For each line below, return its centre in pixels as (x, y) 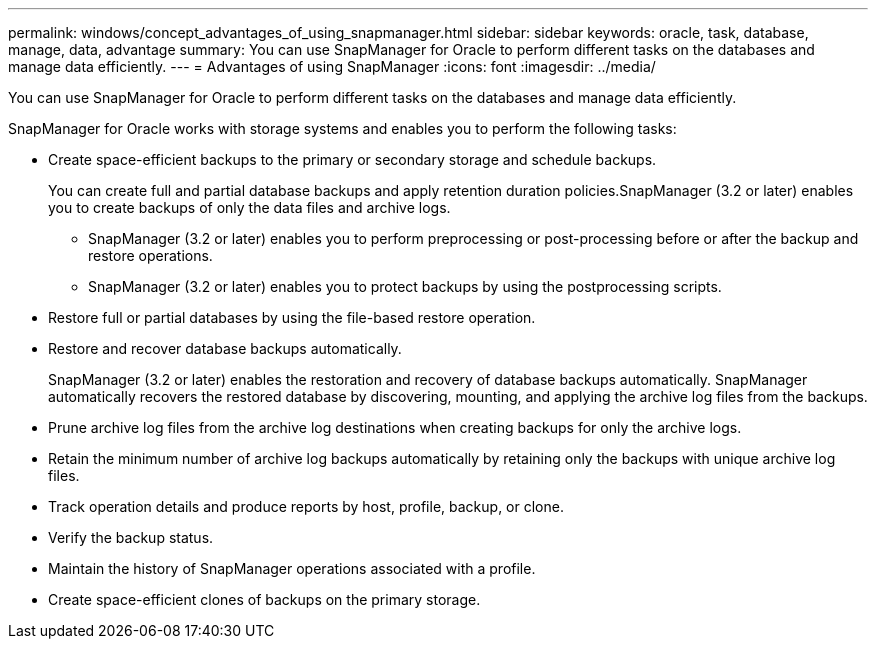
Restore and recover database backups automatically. (225, 348)
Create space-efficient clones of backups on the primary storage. (264, 599)
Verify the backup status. (131, 537)
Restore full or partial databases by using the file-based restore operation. (292, 317)
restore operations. (150, 255)
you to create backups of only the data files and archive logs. (249, 207)
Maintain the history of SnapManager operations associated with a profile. (292, 568)
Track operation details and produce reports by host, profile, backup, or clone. (306, 506)
